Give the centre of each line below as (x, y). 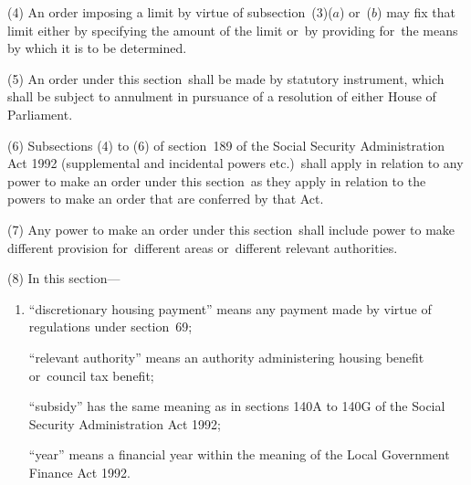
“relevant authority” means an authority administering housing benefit (226, 357)
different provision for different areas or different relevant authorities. (203, 247)
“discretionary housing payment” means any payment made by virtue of (230, 308)
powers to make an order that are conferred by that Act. (166, 199)
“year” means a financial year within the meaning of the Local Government (239, 454)
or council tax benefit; (91, 375)
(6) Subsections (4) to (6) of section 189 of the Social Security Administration (226, 145)
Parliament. (40, 114)
